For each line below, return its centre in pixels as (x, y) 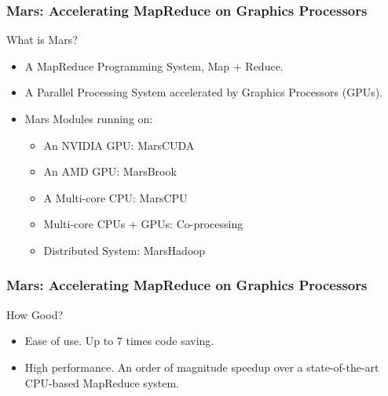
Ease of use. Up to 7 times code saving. (119, 341)
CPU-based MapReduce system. (102, 382)
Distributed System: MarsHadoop (124, 250)
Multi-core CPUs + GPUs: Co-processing (143, 224)
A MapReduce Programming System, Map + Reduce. (154, 65)
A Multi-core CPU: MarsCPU (115, 197)
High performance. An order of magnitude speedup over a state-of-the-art (202, 367)
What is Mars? (42, 40)
